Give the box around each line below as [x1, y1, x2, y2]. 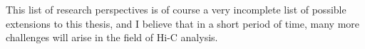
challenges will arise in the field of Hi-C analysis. [6, 30, 218, 45]
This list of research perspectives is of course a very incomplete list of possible [6, 2, 346, 16]
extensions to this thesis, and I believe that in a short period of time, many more [6, 16, 360, 31]
